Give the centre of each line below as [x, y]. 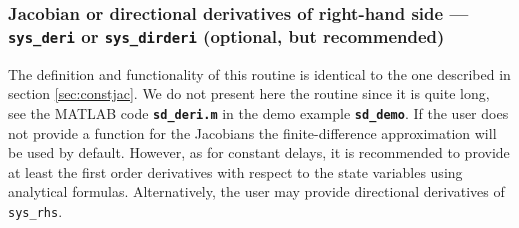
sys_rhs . [35, 210]
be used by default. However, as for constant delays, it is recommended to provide [259, 152]
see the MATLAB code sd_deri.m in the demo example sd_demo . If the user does [258, 112]
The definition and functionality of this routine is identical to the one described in [259, 73]
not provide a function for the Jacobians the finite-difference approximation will [252, 132]
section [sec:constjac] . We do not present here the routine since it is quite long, [249, 93]
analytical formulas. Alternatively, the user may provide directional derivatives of [256, 191]
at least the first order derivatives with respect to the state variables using [235, 171]
